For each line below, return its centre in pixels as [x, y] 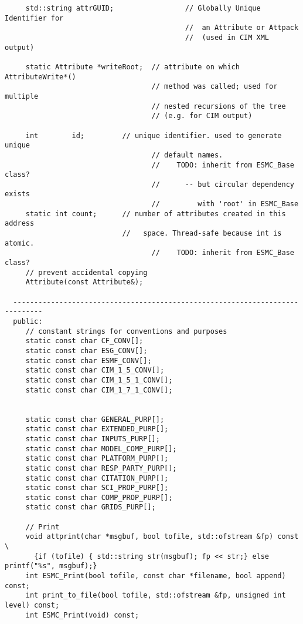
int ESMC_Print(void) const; [82, 615]
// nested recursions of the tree [219, 106]
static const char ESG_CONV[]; [86, 350]
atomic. [20, 243]
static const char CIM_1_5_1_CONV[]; [99, 380]
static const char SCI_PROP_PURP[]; [97, 488]
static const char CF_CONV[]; [84, 341]
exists [17, 194]
